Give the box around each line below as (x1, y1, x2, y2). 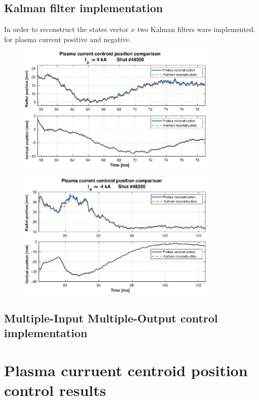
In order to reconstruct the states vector (4, 24, 128, 34)
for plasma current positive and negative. (4, 33, 132, 44)
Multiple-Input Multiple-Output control (4, 310, 218, 325)
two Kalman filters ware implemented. (137, 24, 255, 34)
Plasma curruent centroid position (4, 359, 248, 380)
